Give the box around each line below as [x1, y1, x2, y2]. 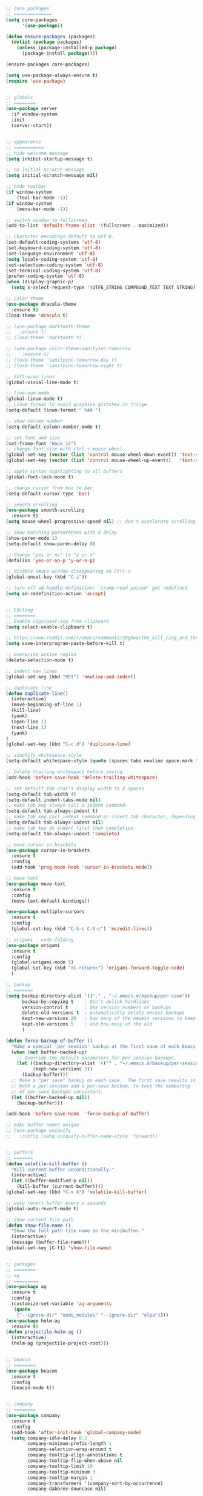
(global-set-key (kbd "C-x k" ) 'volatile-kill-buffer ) [5, 1189, 147, 1195]
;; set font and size [5, 435, 61, 441]
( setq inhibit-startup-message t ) [5, 156, 93, 162]
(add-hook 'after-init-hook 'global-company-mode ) [11, 1429, 142, 1435]
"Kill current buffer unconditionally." [11, 1167, 115, 1173]
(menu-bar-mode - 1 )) [16, 206, 68, 212]
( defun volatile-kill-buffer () [5, 1160, 87, 1167]
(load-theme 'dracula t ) [5, 312, 68, 319]
